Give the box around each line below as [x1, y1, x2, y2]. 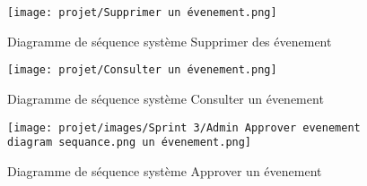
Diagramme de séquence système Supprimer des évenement [7, 31, 332, 50]
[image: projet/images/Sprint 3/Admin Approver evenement [7, 121, 361, 134]
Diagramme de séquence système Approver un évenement [7, 161, 322, 180]
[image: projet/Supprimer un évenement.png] [7, 6, 277, 19]
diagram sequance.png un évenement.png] [7, 136, 252, 149]
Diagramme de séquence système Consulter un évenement [7, 89, 324, 107]
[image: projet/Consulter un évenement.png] [7, 63, 277, 77]
